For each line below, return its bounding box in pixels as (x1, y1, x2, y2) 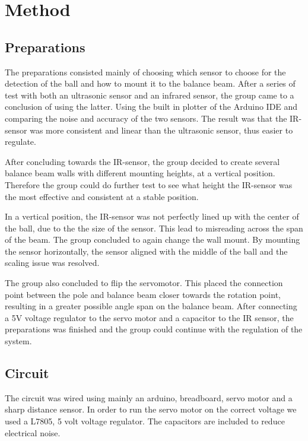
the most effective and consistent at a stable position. (5, 190, 199, 202)
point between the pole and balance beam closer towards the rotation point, (5, 288, 281, 300)
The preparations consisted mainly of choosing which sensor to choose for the (5, 65, 286, 78)
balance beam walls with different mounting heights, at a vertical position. (5, 167, 275, 179)
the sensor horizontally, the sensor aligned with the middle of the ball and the (5, 245, 288, 257)
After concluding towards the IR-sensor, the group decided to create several (5, 155, 280, 167)
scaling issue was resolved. (5, 256, 100, 269)
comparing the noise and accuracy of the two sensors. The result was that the (5, 112, 287, 124)
